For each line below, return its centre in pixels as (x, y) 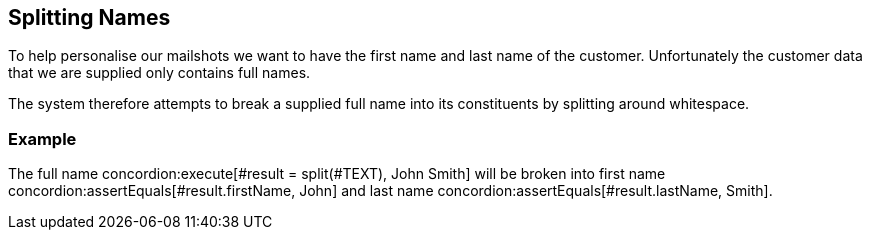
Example (42, 138)
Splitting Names (89, 17)
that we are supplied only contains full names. (159, 73)
